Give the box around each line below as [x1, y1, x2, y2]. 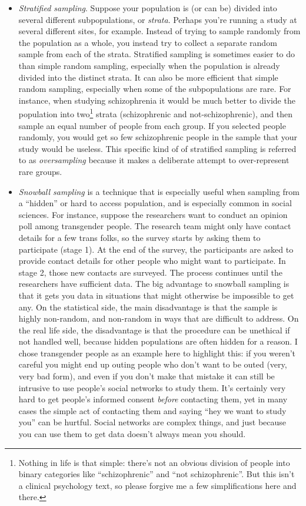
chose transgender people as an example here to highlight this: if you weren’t [18, 346, 296, 359]
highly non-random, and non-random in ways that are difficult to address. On [18, 312, 299, 325]
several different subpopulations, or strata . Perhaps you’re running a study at [18, 13, 297, 25]
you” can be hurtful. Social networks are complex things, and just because [18, 416, 287, 428]
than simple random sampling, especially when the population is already [18, 59, 280, 71]
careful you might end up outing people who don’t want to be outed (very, [18, 358, 287, 371]
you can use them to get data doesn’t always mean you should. [18, 428, 246, 440]
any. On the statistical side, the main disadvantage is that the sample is [18, 300, 278, 313]
